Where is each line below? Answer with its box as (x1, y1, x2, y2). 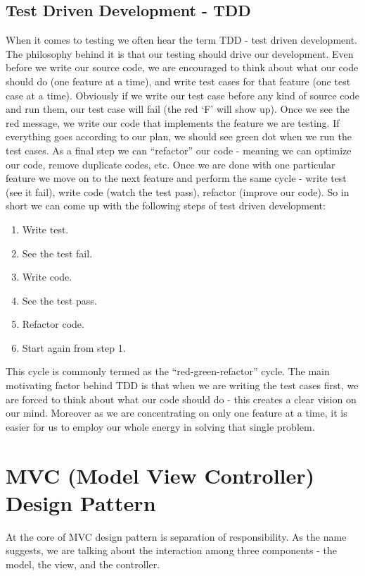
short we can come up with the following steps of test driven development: (6, 198, 326, 213)
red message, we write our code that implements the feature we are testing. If (6, 115, 340, 130)
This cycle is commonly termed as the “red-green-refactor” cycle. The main (6, 364, 330, 379)
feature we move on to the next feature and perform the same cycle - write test (6, 171, 347, 185)
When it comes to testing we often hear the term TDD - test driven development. (6, 32, 357, 47)
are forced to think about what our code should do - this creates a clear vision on (6, 391, 357, 406)
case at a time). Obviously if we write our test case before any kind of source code (6, 87, 359, 102)
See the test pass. (22, 293, 97, 307)
